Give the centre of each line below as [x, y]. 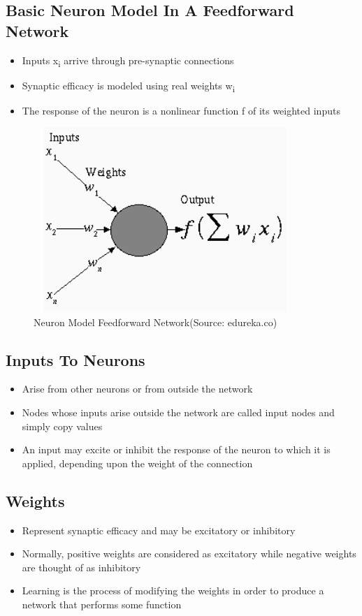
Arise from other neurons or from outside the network [137, 389]
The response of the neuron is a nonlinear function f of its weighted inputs [181, 110]
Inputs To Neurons [75, 359]
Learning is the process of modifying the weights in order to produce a [173, 591]
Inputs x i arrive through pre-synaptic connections [128, 61]
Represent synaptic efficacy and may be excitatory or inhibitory [159, 530]
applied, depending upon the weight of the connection [137, 463]
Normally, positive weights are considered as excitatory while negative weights [189, 553]
